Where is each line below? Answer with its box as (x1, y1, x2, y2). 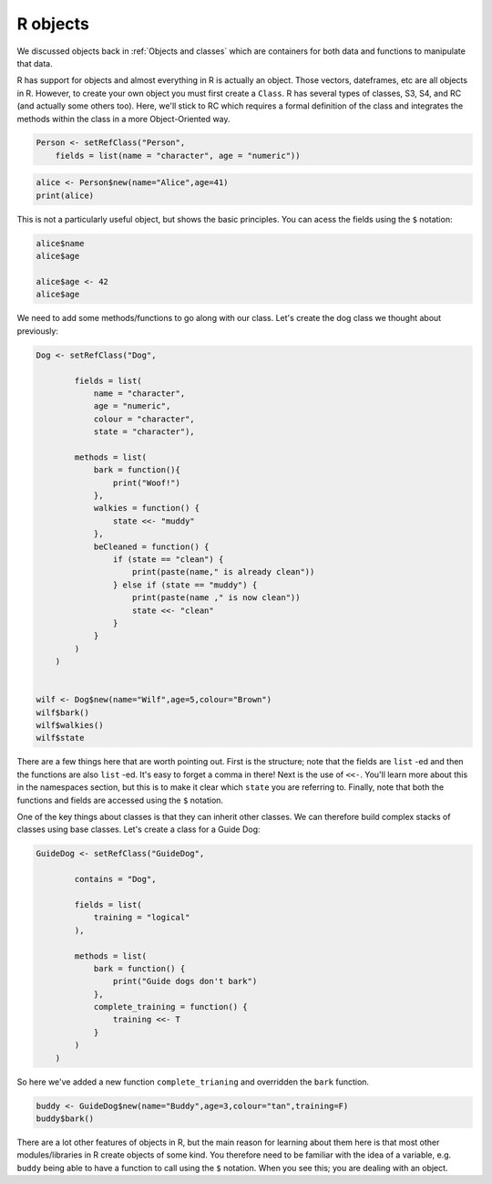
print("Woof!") (112, 477, 181, 488)
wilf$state (36, 732, 85, 743)
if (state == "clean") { (112, 554, 224, 565)
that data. (16, 57, 54, 68)
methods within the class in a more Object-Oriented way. (16, 113, 231, 124)
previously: (16, 325, 59, 337)
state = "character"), (93, 427, 195, 437)
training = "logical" (93, 912, 190, 923)
